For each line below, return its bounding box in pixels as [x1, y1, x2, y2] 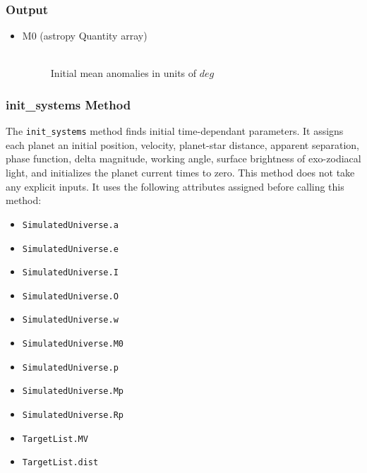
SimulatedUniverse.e [22, 244, 119, 254]
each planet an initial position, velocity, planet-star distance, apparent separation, [6, 137, 359, 152]
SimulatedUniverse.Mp [22, 386, 124, 397]
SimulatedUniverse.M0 [22, 339, 124, 349]
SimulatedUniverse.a [22, 220, 119, 230]
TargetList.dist [22, 457, 99, 468]
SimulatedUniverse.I [22, 268, 119, 278]
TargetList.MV [22, 433, 88, 444]
